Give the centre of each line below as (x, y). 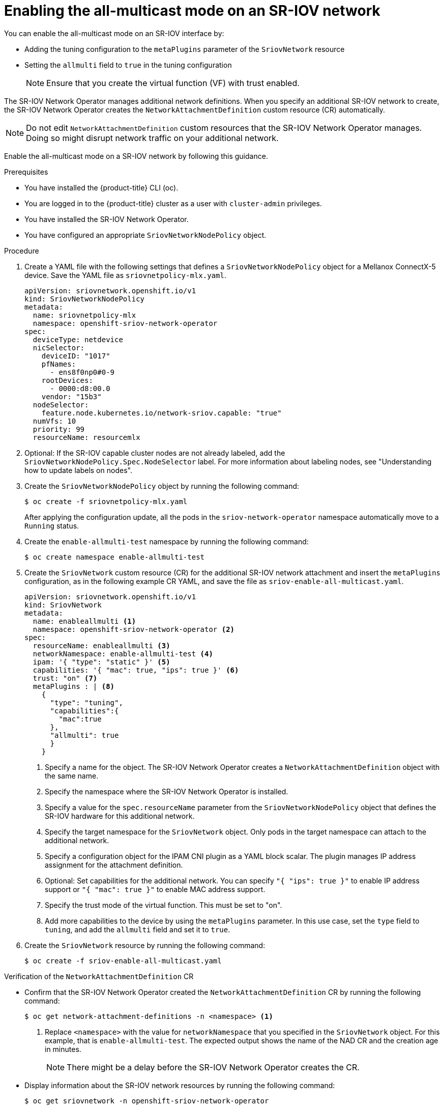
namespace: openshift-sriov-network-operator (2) (134, 629)
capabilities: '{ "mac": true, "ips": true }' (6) (136, 670)
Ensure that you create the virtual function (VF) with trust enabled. (173, 83)
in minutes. (63, 1049)
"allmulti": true (84, 735)
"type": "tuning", (86, 702)
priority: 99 (59, 429)
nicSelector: (59, 348)
